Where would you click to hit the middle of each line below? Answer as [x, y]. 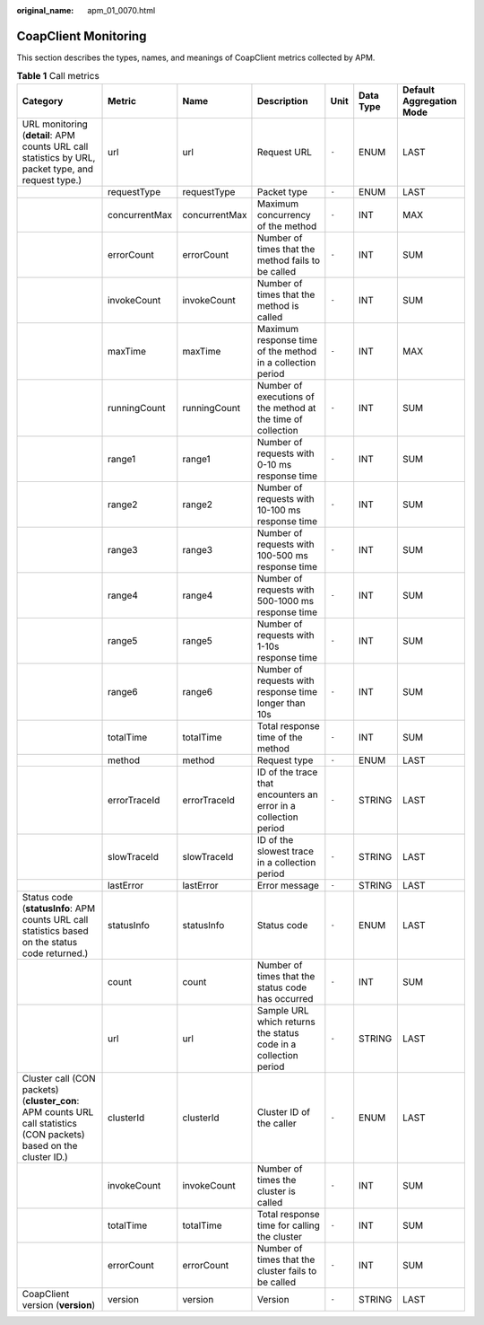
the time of [280, 419]
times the [277, 1180]
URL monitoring [55, 124]
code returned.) [55, 953]
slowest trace [285, 851]
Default [418, 90]
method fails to [289, 260]
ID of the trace [287, 772]
